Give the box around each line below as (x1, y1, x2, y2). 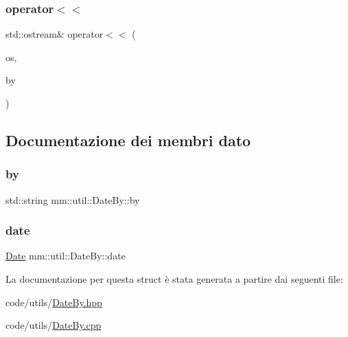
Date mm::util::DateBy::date (5, 248, 126, 263)
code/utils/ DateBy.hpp (5, 294, 102, 309)
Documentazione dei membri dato (5, 129, 251, 150)
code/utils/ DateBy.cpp (5, 318, 102, 332)
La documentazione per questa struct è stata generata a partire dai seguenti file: (5, 272, 343, 286)
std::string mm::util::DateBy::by (5, 192, 140, 207)
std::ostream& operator (5, 27, 104, 41)
